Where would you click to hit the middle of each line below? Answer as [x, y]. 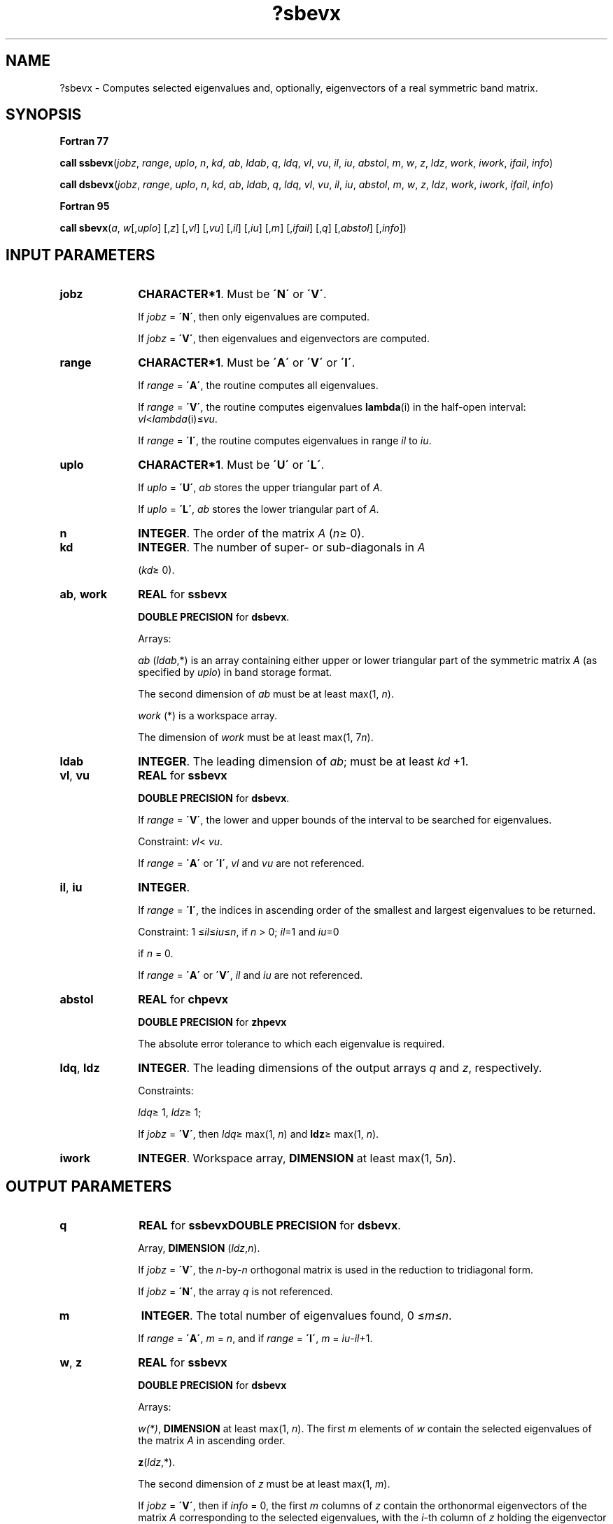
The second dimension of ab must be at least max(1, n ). [266, 694]
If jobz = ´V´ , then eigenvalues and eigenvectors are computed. [284, 339]
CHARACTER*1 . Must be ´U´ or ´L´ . [231, 465]
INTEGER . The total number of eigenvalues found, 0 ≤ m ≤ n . [296, 1316]
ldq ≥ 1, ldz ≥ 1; [170, 1113]
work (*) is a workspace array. [207, 716]
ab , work [84, 594]
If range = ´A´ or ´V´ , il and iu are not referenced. [251, 975]
